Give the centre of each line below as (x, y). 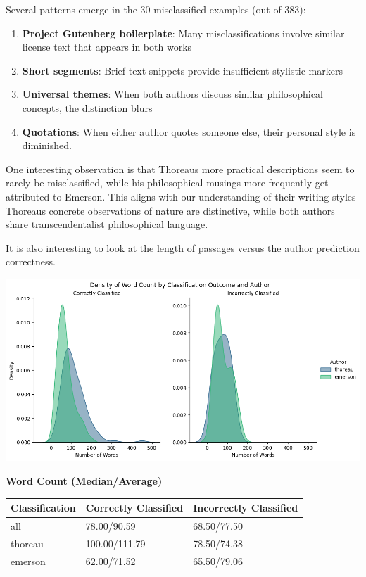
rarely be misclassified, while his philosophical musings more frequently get (167, 183)
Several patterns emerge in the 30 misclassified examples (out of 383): (156, 9)
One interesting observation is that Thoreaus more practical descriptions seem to (180, 169)
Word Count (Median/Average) (84, 481)
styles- (346, 196)
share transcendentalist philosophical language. (107, 224)
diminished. (47, 145)
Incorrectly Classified (246, 508)
